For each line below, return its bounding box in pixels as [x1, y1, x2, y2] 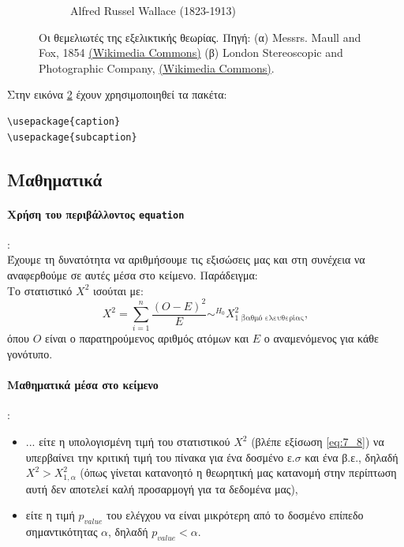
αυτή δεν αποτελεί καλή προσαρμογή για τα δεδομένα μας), [25, 480, 298, 496]
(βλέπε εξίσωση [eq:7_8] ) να [251, 433, 384, 450]
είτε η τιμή [25, 507, 75, 523]
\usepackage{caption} [7, 115, 121, 127]
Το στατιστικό [7, 282, 73, 298]
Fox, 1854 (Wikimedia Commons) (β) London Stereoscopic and [39, 44, 343, 61]
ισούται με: [92, 282, 144, 298]
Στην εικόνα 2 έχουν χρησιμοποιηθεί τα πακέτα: [7, 86, 227, 103]
